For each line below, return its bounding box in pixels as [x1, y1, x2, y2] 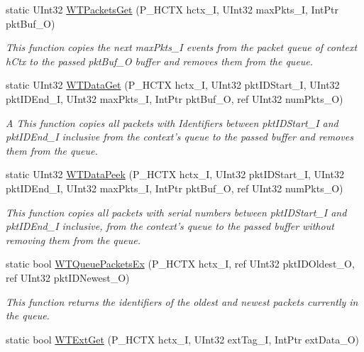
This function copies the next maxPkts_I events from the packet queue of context [6, 40, 358, 55]
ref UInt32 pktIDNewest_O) [6, 270, 130, 285]
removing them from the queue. [6, 232, 141, 247]
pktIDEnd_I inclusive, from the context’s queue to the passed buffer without [6, 219, 334, 233]
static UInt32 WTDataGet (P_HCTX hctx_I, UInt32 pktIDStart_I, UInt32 [6, 77, 340, 92]
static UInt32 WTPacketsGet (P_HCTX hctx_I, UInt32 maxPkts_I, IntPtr [6, 2, 338, 16]
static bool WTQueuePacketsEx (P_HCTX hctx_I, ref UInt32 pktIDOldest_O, [6, 256, 355, 271]
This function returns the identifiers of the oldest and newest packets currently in [6, 294, 358, 309]
